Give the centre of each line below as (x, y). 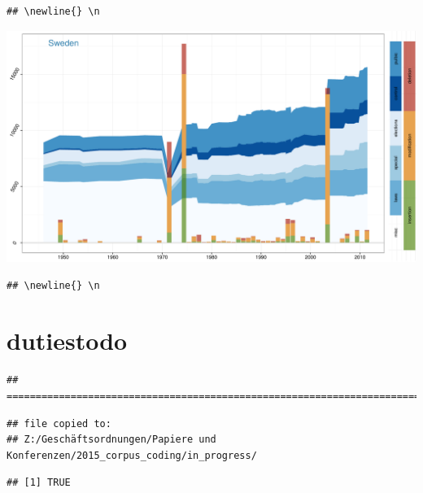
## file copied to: (59, 423)
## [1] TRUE (39, 483)
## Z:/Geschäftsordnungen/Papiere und (111, 440)
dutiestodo (67, 340)
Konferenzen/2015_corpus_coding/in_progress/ (132, 455)
